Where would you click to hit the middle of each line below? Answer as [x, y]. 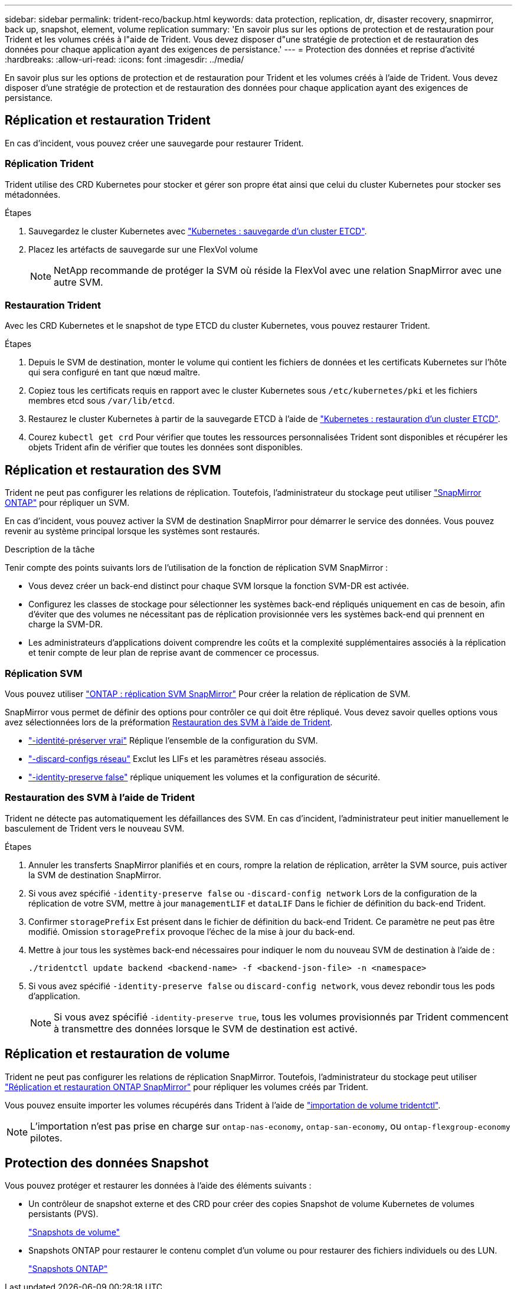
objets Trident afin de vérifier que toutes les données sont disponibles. [166, 447]
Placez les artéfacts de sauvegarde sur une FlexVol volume [143, 249]
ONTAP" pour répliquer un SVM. [67, 503]
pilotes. [46, 1138]
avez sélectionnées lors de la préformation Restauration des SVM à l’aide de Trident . [169, 722]
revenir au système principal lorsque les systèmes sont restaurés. [132, 531]
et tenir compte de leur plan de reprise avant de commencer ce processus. [174, 653]
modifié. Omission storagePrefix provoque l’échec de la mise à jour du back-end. [192, 931]
